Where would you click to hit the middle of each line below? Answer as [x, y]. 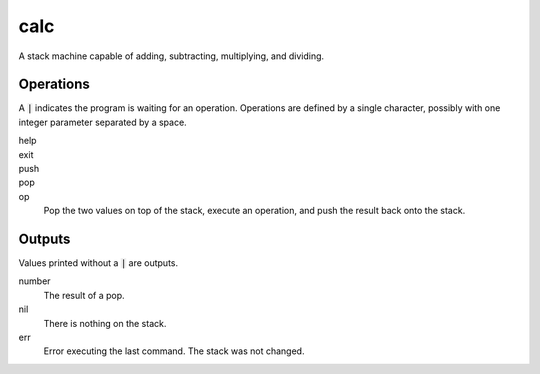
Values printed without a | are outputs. [98, 263]
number [34, 281]
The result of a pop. [84, 295]
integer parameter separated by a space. [102, 122]
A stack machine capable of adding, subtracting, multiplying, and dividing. [171, 56]
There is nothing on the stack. [105, 323]
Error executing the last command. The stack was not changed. [174, 351]
